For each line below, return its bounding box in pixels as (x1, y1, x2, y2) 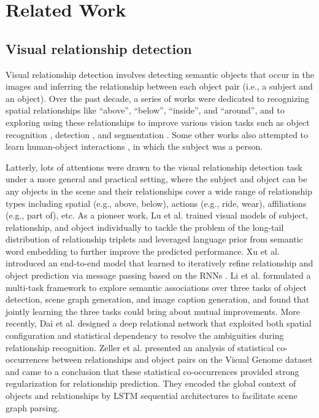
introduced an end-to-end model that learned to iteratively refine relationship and (6, 257, 313, 269)
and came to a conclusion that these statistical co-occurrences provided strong (6, 365, 299, 377)
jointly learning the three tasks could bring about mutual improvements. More (6, 304, 300, 317)
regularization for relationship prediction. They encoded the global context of (6, 377, 296, 390)
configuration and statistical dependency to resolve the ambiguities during (6, 329, 284, 342)
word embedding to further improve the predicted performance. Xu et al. (6, 244, 280, 257)
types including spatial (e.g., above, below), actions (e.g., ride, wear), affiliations (6, 196, 307, 209)
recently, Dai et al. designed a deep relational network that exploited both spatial (6, 317, 312, 330)
